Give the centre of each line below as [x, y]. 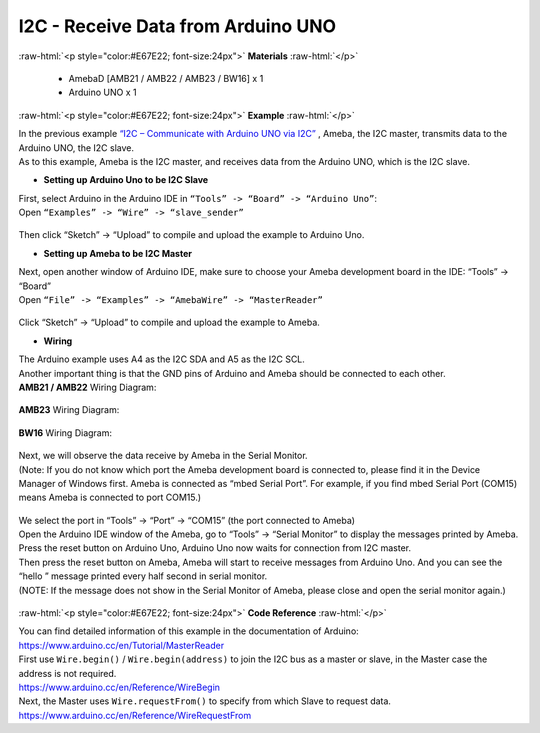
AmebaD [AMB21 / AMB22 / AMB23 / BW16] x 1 [166, 78]
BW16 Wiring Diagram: [65, 432]
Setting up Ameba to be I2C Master [117, 253]
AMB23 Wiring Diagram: [69, 410]
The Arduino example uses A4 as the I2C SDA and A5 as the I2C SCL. [161, 359]
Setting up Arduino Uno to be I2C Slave [126, 180]
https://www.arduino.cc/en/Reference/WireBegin [119, 687]
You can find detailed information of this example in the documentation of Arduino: [188, 631]
